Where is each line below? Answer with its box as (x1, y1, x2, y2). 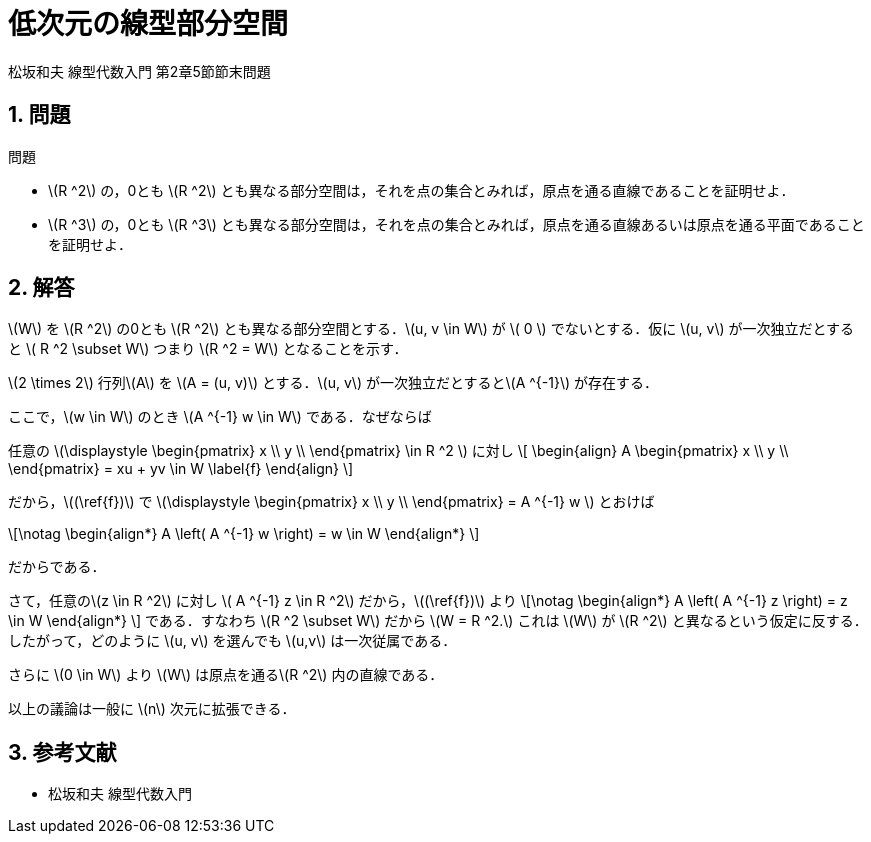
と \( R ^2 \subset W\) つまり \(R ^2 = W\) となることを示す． (8, 340, 408, 358)
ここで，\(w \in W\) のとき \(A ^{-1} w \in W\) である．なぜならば (8, 408, 432, 426)
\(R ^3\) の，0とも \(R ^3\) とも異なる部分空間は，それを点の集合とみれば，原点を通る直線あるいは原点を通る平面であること (48, 215, 865, 233)
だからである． (8, 558, 106, 576)
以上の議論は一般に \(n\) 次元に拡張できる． (8, 700, 296, 718)
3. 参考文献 (8, 739, 117, 765)
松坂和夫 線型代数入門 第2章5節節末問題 (8, 62, 271, 80)
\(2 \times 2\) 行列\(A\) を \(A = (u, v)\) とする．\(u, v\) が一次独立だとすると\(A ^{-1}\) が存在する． (8, 374, 659, 392)
